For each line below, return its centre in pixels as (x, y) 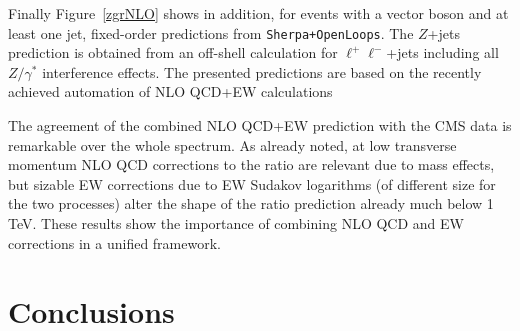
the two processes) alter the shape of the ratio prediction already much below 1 (251, 203)
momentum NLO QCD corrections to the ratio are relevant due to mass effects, (251, 164)
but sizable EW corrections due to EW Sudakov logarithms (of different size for (252, 183)
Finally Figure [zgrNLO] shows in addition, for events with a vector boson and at (258, 13)
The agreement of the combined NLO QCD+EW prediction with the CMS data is (260, 125)
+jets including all (442, 52)
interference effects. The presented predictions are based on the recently (262, 71)
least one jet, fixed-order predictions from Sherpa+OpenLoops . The (211, 32)
